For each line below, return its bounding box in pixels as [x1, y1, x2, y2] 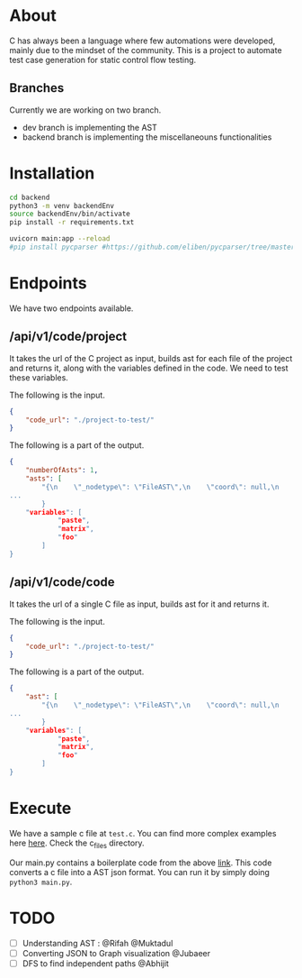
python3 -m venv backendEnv [9, 201, 115, 210]
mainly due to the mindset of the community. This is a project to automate [9, 44, 282, 55]
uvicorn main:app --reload [9, 234, 111, 243]
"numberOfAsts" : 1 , [25, 466, 99, 475]
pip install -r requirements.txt [9, 218, 135, 227]
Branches [9, 80, 65, 96]
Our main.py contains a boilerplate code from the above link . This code [9, 857, 272, 868]
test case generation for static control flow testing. [9, 54, 197, 65]
